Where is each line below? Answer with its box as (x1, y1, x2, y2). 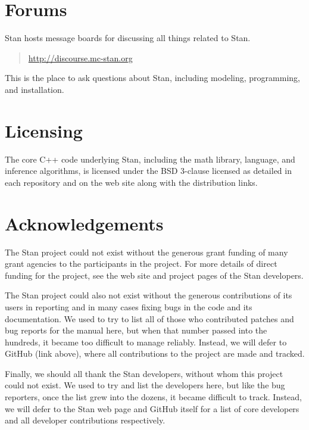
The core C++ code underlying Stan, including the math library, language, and (5, 152, 295, 165)
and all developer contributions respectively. (5, 414, 166, 426)
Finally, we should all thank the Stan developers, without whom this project (5, 367, 283, 379)
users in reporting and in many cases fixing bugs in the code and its (5, 300, 252, 313)
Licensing (5, 118, 83, 142)
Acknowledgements (5, 211, 164, 235)
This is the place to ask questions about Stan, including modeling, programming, (5, 71, 300, 84)
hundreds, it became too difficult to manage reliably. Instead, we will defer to (5, 335, 287, 348)
